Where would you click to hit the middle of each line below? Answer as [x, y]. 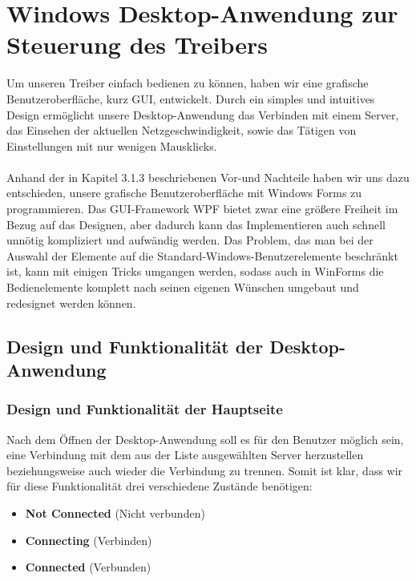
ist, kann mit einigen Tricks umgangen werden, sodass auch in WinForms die [195, 271]
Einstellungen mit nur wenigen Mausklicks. [112, 145]
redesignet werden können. [71, 303]
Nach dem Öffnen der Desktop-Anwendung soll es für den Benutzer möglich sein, [205, 439]
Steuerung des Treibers [137, 44]
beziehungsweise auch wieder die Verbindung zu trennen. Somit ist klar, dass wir [205, 470]
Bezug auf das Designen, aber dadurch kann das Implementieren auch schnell [196, 224]
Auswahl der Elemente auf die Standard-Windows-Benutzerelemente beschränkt [202, 255]
